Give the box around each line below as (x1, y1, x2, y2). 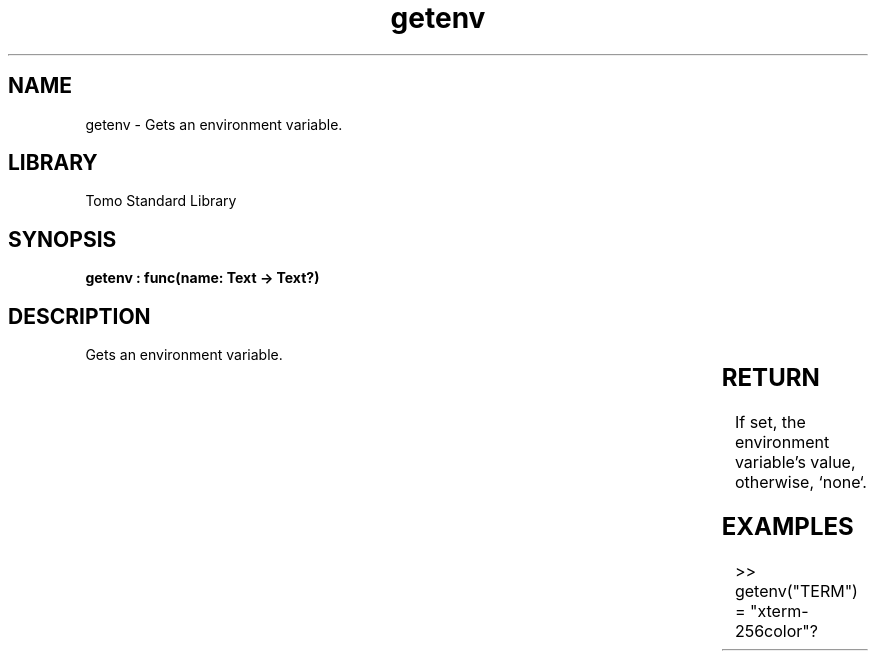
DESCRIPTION (8, 303, 151, 329)
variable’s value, (734, 452, 856, 473)
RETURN (721, 363, 820, 393)
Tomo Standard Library (85, 192, 237, 210)
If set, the (734, 412, 806, 433)
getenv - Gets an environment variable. (85, 115, 343, 133)
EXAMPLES (721, 511, 854, 541)
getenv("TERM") (734, 580, 858, 601)
